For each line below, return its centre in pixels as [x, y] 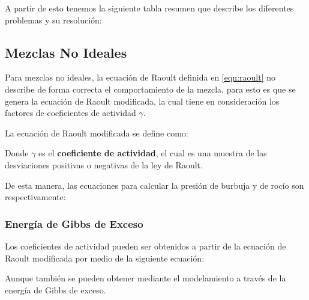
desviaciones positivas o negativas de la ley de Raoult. [104, 164]
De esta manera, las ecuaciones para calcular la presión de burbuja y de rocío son [154, 185]
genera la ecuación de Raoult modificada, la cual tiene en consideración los [142, 101]
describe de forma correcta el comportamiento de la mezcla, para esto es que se [150, 89]
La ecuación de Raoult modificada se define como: [97, 133]
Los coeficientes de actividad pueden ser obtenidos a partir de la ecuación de [145, 246]
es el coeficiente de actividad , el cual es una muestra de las [153, 153]
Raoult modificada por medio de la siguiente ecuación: [105, 258]
